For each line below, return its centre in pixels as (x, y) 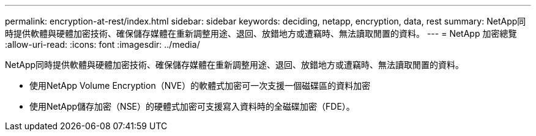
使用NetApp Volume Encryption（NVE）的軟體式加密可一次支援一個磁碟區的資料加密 (200, 85)
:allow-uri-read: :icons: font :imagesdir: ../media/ (102, 44)
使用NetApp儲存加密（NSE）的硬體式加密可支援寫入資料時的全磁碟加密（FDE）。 (192, 106)
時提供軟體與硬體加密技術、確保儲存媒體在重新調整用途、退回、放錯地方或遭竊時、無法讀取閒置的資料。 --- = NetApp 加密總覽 (261, 33)
